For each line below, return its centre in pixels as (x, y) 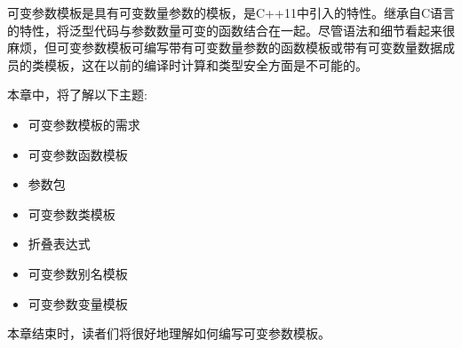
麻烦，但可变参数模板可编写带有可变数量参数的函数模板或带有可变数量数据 (225, 47)
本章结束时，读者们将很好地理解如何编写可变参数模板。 (169, 333)
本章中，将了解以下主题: (77, 95)
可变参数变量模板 (78, 303)
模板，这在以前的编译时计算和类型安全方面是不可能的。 (206, 64)
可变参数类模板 (72, 214)
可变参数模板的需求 (84, 124)
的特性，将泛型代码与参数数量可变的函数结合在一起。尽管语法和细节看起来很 (231, 30)
